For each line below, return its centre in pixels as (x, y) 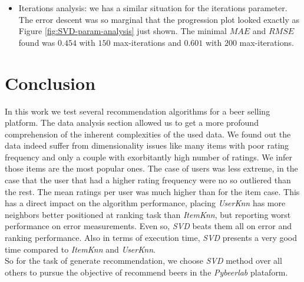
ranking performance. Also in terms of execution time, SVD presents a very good (151, 238)
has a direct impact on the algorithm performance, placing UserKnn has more (145, 203)
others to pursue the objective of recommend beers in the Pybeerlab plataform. (146, 272)
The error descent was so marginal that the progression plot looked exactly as (159, 19)
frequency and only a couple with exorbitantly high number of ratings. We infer (149, 157)
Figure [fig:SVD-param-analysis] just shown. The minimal (123, 31)
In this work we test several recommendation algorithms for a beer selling (138, 111)
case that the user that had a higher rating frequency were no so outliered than (148, 180)
